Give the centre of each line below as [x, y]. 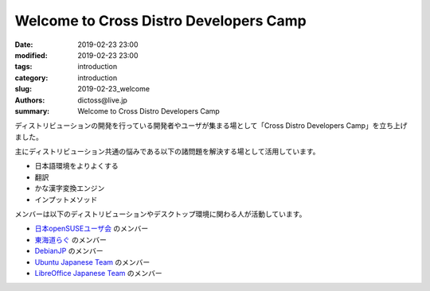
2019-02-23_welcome [114, 89]
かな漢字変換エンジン [70, 188]
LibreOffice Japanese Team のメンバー [98, 273]
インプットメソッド [66, 200]
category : [31, 78]
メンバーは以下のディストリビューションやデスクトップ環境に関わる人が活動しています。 [160, 214]
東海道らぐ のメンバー [70, 239]
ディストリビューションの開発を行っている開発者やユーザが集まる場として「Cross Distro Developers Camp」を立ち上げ [211, 126]
